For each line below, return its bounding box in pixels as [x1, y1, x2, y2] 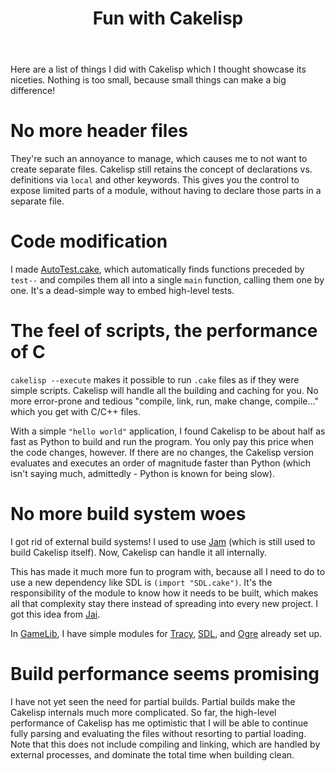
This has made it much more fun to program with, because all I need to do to [10, 565, 326, 577]
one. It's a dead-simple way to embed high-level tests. [10, 285, 235, 297]
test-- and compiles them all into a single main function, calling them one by [10, 274, 325, 286]
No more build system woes [10, 503, 247, 526]
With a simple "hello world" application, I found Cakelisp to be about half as [10, 425, 326, 437]
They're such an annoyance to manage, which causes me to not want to [10, 153, 308, 165]
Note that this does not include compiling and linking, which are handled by [10, 738, 321, 750]
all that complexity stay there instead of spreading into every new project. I [10, 597, 319, 609]
